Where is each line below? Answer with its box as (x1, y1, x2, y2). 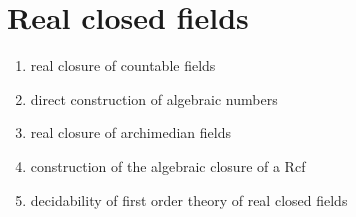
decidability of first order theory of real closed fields (30, 189, 348, 210)
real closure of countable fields (30, 55, 216, 76)
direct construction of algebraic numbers (30, 88, 278, 109)
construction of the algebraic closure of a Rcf (30, 155, 306, 176)
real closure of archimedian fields (30, 122, 231, 143)
